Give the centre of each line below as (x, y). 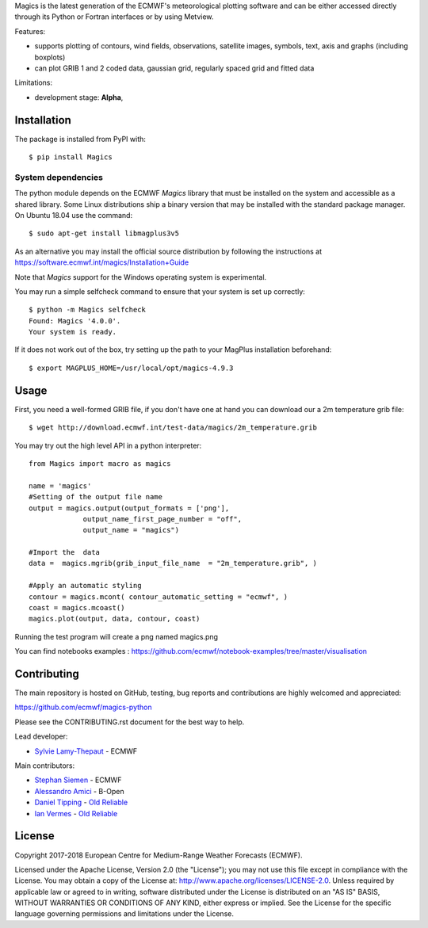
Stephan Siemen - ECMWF (78, 780)
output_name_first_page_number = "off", (162, 519)
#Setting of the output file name (96, 497)
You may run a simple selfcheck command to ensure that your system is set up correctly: (160, 291)
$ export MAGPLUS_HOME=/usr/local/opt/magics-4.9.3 (131, 368)
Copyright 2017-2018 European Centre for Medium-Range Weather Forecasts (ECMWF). (159, 855)
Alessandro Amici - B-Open (79, 791)
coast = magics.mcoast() (77, 608)
